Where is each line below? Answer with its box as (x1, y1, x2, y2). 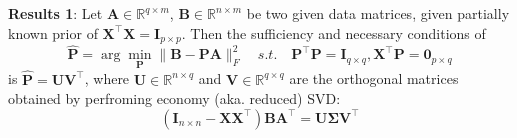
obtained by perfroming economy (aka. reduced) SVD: (8, 88, 341, 109)
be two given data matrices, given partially (246, 3, 510, 23)
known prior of (8, 22, 98, 43)
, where (84, 68, 130, 89)
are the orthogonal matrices (289, 68, 459, 89)
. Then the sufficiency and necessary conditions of (181, 22, 486, 43)
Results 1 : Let (8, 3, 103, 23)
